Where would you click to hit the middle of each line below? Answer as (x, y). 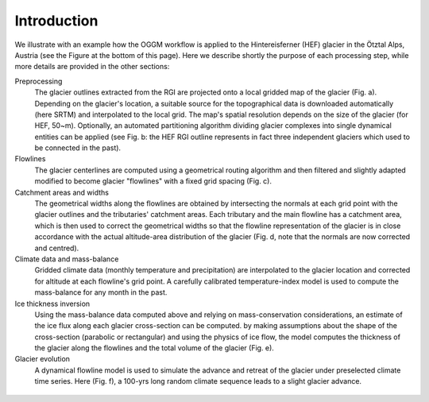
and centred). (57, 248)
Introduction (56, 21)
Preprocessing (39, 81)
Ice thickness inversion (52, 303)
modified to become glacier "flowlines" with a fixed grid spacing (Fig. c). (153, 181)
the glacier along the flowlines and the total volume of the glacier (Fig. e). (154, 348)
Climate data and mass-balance (67, 259)
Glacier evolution (43, 359)
